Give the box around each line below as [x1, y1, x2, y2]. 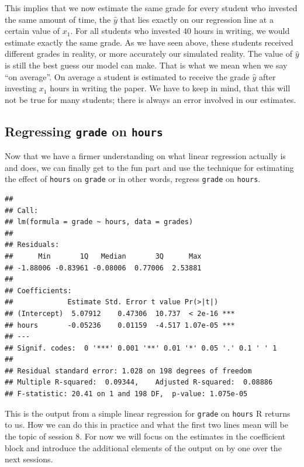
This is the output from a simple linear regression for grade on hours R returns [5, 407, 291, 419]
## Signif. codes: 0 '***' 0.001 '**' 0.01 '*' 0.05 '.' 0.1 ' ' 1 [5, 344, 277, 352]
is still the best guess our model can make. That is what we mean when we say [5, 59, 288, 71]
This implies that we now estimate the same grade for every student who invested [5, 2, 298, 13]
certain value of [5, 25, 60, 37]
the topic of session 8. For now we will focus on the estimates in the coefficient [5, 430, 286, 442]
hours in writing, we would [194, 25, 290, 37]
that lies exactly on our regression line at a [120, 13, 274, 25]
